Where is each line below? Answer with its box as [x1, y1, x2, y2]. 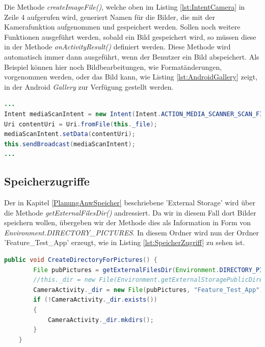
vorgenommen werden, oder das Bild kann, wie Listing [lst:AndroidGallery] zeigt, [4, 71, 258, 82]
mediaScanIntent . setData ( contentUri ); [4, 130, 136, 138]
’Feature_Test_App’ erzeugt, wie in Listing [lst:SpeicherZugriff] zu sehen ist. [4, 237, 245, 248]
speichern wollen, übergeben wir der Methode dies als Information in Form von [4, 217, 251, 228]
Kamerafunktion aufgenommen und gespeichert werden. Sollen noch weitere [4, 21, 241, 32]
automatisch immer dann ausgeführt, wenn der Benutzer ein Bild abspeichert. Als [4, 51, 259, 62]
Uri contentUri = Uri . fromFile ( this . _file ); [4, 120, 157, 128]
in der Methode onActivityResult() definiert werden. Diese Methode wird [4, 41, 231, 52]
